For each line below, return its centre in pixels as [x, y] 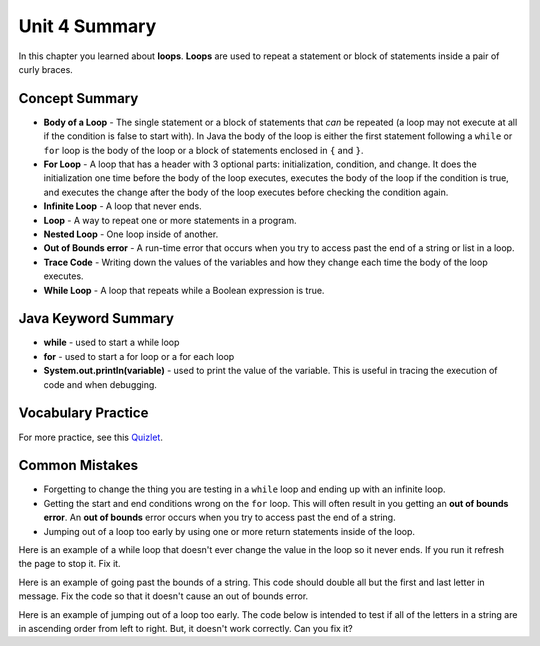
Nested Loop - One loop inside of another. [131, 234]
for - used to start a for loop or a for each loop [139, 356]
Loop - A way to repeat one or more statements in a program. [170, 220]
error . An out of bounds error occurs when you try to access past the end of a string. [219, 517]
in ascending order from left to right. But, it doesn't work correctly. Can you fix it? [186, 628]
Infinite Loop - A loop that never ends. [122, 206]
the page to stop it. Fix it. [69, 564]
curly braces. [46, 69]
